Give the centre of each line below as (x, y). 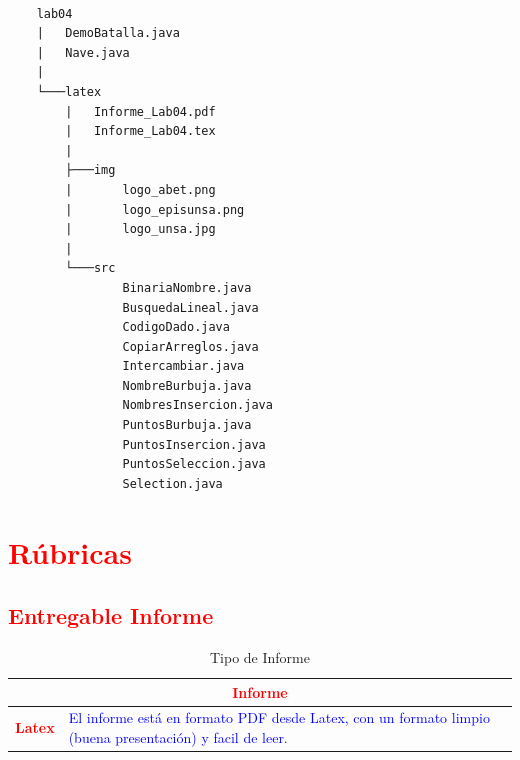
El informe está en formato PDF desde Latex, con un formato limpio (279, 717)
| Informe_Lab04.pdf (140, 111)
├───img (90, 170)
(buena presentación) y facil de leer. (178, 737)
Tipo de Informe (260, 657)
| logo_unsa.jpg (140, 229)
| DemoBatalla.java (108, 33)
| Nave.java (83, 52)
